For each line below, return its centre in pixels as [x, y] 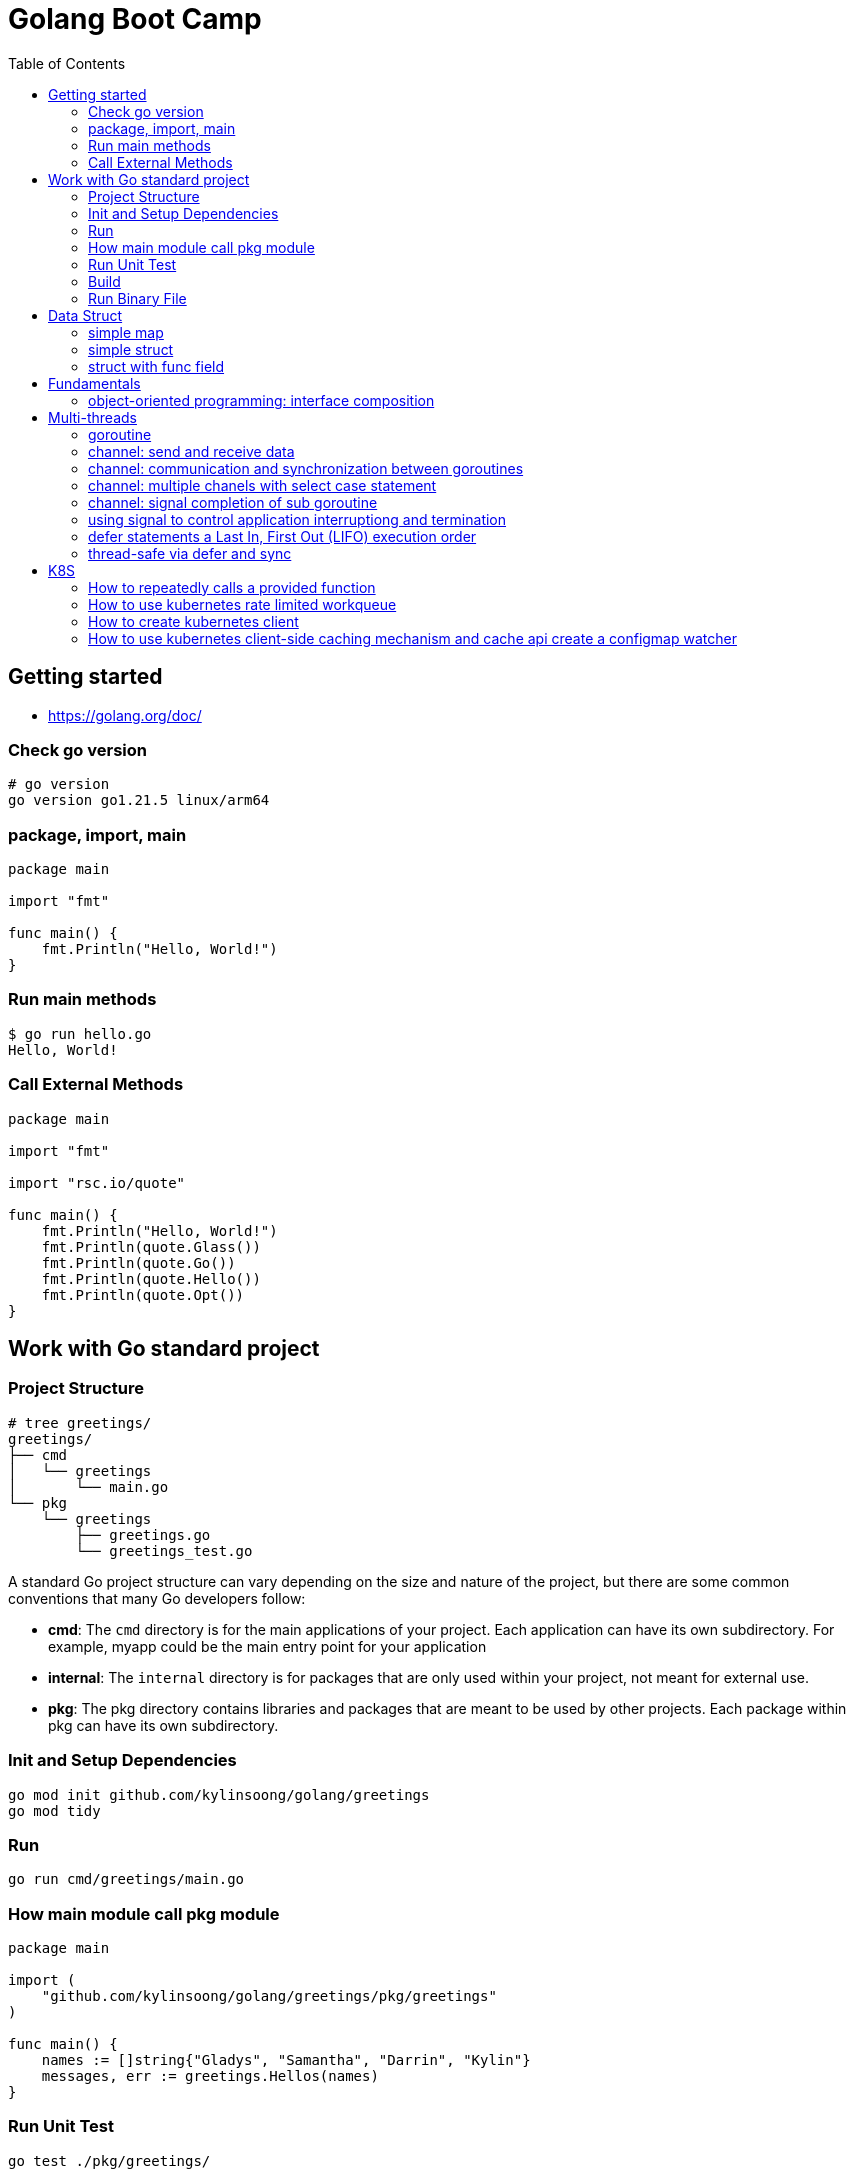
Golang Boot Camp [135, 19]
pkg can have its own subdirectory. [163, 1725]
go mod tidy [54, 1810]
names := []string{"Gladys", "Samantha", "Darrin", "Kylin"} [286, 2060]
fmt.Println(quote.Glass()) [151, 1246]
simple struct [131, 349]
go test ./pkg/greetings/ [109, 2160]
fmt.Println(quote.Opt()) [143, 1294]
